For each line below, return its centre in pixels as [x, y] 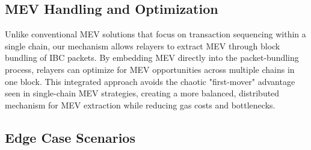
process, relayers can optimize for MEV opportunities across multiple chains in [150, 69]
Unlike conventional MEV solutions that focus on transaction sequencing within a [155, 34]
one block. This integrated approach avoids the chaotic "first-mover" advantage [150, 81]
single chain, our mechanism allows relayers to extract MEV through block [143, 45]
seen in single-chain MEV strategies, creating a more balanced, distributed [142, 93]
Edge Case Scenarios [70, 137]
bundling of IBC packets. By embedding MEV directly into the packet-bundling [152, 58]
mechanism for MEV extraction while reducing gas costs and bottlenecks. [140, 105]
